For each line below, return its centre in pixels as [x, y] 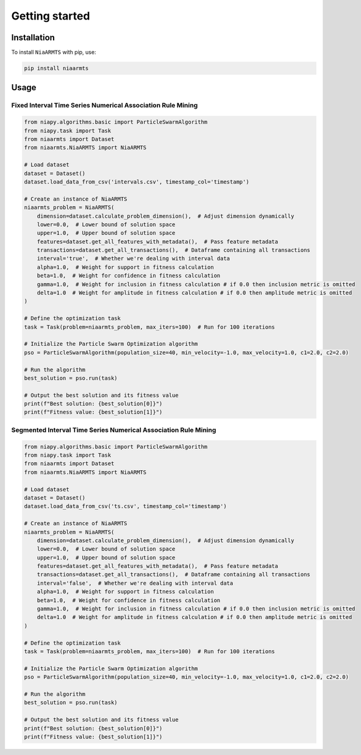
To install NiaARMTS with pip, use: [54, 52]
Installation [33, 38]
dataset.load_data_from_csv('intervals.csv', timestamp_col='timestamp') [137, 182]
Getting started [51, 16]
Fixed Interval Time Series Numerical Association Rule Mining [105, 106]
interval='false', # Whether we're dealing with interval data [135, 583]
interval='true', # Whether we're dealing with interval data [134, 259]
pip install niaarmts [56, 68]
